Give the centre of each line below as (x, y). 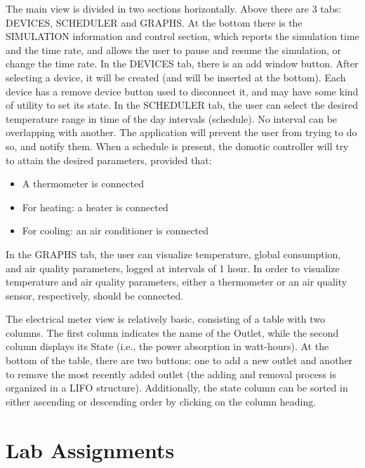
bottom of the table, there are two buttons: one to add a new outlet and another (179, 360)
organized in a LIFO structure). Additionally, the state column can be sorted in (177, 388)
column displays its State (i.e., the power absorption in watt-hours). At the (167, 346)
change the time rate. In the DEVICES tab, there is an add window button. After (182, 63)
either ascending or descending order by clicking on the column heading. (161, 401)
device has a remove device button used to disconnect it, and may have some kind (182, 91)
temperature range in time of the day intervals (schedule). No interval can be (172, 118)
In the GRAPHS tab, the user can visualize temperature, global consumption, (173, 254)
